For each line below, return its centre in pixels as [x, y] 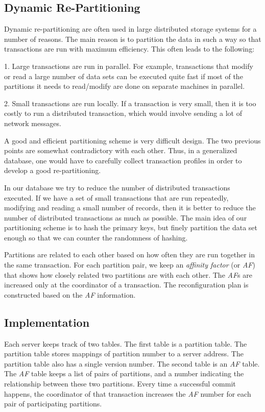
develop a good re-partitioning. [53, 170]
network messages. [33, 123]
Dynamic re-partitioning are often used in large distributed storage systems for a [130, 29]
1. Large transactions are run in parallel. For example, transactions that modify [129, 66]
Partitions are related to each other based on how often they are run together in [130, 255]
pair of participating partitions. [53, 404]
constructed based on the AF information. [70, 294]
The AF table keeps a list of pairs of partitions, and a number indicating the [124, 373]
